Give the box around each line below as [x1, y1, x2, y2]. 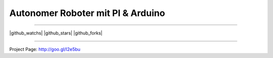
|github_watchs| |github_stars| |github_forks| [9, 30, 103, 36]
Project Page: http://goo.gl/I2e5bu [9, 46, 81, 52]
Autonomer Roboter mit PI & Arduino [9, 7, 165, 18]
